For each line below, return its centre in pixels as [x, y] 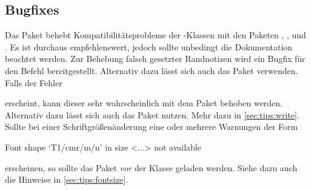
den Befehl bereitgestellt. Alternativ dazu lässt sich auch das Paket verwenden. [152, 70]
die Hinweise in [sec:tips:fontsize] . [66, 179]
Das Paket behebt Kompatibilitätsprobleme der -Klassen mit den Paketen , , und [155, 35]
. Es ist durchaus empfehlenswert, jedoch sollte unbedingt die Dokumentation [149, 46]
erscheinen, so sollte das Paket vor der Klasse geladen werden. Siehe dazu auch [151, 167]
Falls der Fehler [34, 82]
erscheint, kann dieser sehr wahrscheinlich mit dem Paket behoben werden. [144, 103]
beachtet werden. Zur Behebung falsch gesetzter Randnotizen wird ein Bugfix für [155, 59]
